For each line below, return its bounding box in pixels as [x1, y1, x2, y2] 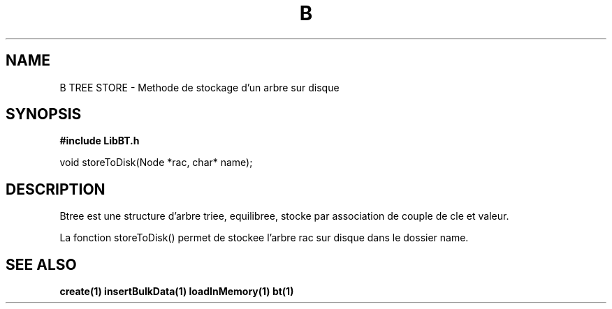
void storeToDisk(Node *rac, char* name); [59, 156, 253, 169]
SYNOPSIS [6, 105, 82, 123]
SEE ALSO [6, 255, 77, 273]
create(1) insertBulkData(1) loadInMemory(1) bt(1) [59, 285, 294, 298]
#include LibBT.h [59, 135, 140, 147]
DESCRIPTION [6, 180, 105, 198]
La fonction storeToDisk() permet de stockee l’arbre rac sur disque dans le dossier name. [59, 232, 469, 244]
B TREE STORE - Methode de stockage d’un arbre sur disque [59, 81, 340, 93]
